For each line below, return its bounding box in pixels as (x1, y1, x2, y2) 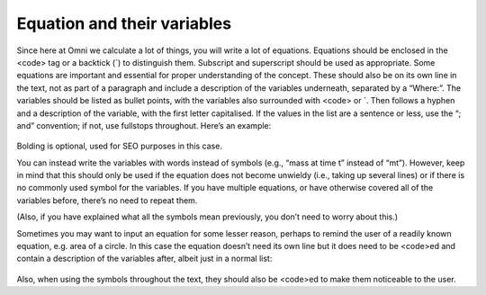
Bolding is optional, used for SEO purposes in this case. (16, 140, 222, 152)
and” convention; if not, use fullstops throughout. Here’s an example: (16, 120, 272, 130)
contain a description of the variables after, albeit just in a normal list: (16, 253, 273, 264)
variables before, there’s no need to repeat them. (16, 194, 198, 206)
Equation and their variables (16, 13, 232, 33)
